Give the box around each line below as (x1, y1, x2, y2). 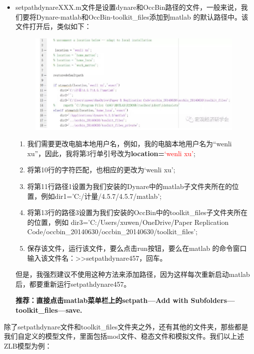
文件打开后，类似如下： (15, 21, 91, 31)
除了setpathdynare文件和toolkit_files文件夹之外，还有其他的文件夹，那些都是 (4, 321, 249, 331)
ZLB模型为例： (4, 340, 52, 351)
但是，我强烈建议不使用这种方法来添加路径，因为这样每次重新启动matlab (15, 269, 250, 279)
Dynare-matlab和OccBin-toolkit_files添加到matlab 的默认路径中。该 (36, 11, 249, 22)
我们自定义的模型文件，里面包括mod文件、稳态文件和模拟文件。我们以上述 (4, 331, 244, 341)
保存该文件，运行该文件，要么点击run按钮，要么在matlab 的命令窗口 (27, 243, 247, 253)
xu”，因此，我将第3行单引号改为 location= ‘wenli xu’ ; (27, 148, 196, 158)
